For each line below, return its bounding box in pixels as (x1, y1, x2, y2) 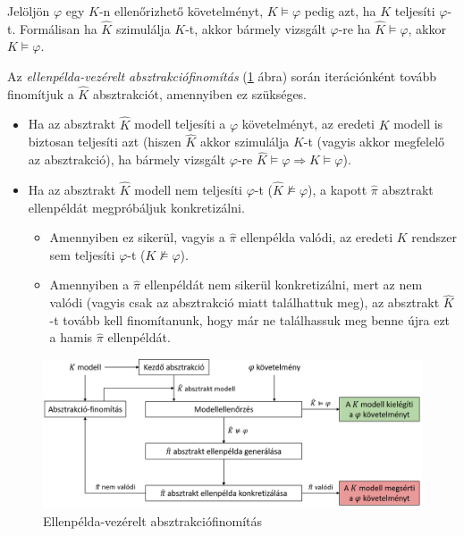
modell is (393, 114, 443, 133)
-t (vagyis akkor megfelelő (303, 132, 445, 151)
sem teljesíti (49, 245, 115, 264)
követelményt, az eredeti (241, 114, 375, 133)
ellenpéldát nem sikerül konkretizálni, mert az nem (144, 275, 423, 294)
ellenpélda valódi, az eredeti (240, 228, 393, 247)
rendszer (411, 228, 457, 247)
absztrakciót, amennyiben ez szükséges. (92, 84, 308, 103)
